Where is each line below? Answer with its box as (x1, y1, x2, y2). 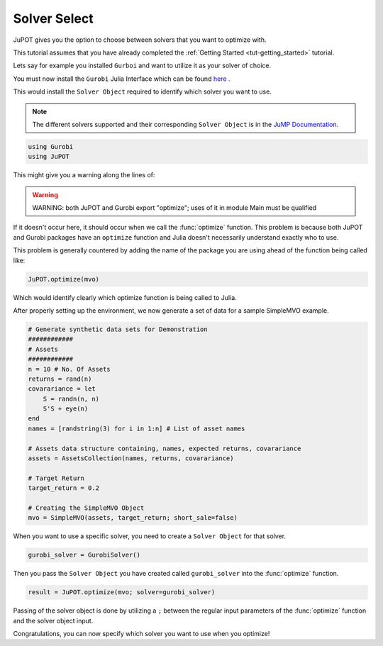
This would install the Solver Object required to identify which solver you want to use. (13, 87, 272, 96)
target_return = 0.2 (28, 484, 99, 492)
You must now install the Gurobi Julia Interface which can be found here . (13, 74, 231, 83)
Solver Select (13, 11, 94, 26)
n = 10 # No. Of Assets (28, 365, 111, 373)
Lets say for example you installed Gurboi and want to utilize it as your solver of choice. (13, 61, 272, 70)
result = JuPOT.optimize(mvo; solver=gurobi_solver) (28, 589, 216, 596)
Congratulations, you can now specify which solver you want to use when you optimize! (13, 630, 270, 638)
